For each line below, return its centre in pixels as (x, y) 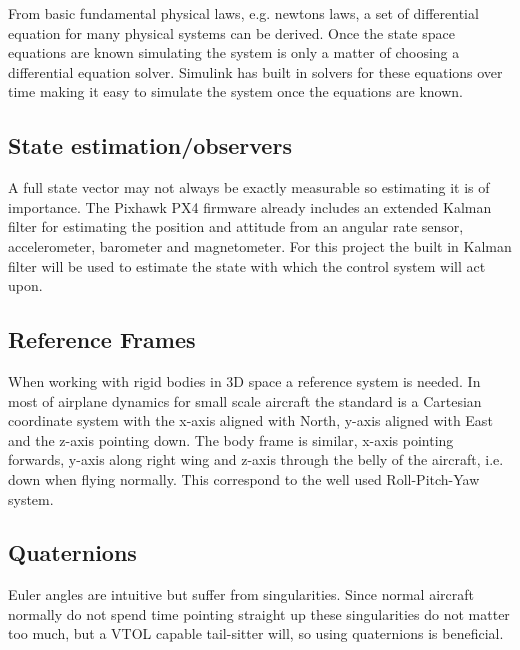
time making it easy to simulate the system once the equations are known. (235, 91)
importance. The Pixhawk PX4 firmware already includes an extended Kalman (250, 206)
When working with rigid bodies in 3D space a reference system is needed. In (244, 380)
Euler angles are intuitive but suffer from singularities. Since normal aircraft (241, 594)
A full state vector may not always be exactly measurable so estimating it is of (249, 187)
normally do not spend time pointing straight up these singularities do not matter (259, 613)
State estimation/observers (150, 145)
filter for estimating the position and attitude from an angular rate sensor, (236, 226)
